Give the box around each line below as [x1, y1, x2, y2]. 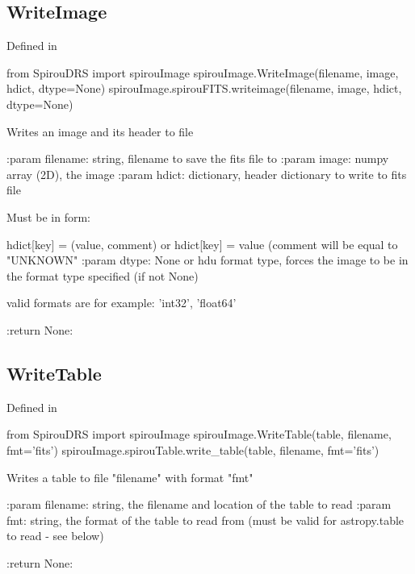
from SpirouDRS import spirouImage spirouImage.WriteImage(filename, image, [6, 64, 399, 81]
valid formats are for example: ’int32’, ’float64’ [6, 294, 237, 311]
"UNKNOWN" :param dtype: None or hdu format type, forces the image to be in [6, 252, 409, 268]
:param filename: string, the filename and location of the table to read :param [6, 496, 392, 513]
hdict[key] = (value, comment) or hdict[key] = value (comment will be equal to [6, 235, 398, 252]
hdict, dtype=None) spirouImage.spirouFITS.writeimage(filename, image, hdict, [6, 80, 402, 97]
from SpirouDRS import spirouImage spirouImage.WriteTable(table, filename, [6, 426, 392, 443]
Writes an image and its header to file [6, 123, 194, 139]
